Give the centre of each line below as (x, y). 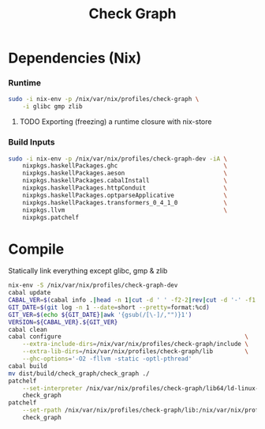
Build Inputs (32, 142)
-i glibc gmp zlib (52, 107)
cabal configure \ (128, 337)
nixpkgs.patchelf (51, 217)
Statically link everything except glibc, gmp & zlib (88, 271)
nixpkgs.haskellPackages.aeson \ (125, 173)
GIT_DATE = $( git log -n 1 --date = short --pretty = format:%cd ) (109, 307)
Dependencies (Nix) (75, 58)
